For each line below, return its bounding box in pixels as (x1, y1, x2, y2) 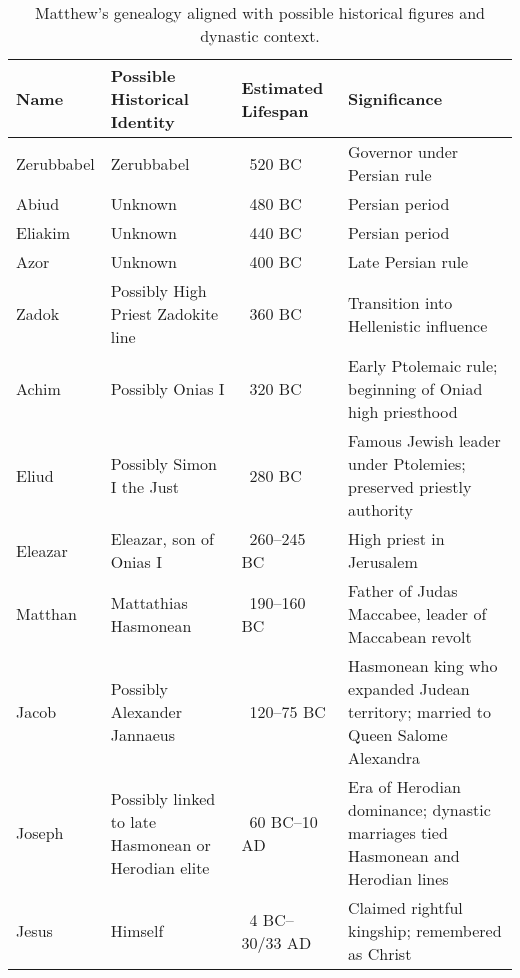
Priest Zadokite (110, 302, 219, 325)
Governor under (348, 140, 459, 163)
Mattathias (110, 590, 188, 614)
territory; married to (348, 700, 491, 723)
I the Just (110, 475, 180, 498)
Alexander (110, 700, 182, 723)
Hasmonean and (348, 844, 460, 867)
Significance (348, 87, 443, 110)
